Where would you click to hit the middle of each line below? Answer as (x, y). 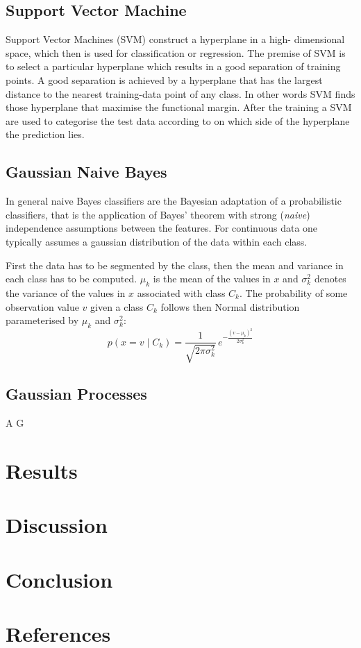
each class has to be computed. (72, 279)
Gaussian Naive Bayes (86, 172)
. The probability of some (293, 292)
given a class (117, 306)
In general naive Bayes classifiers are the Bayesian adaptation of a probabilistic (174, 201)
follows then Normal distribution (230, 306)
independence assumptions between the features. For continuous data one (162, 228)
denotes (330, 279)
